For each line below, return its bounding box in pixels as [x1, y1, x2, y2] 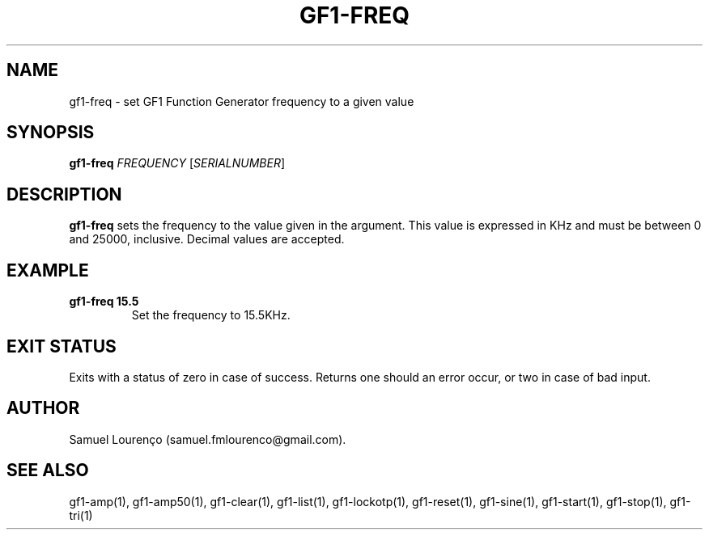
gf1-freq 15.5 [69, 294, 139, 309]
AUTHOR [6, 398, 80, 419]
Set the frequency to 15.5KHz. [131, 308, 291, 323]
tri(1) [69, 508, 93, 522]
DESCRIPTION [6, 184, 122, 205]
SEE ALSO [6, 460, 89, 481]
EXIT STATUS [6, 336, 117, 357]
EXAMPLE [6, 260, 89, 281]
